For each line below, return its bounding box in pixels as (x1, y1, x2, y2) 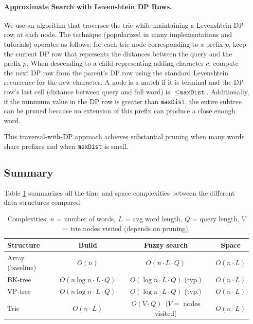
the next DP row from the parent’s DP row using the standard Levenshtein (4, 67, 229, 77)
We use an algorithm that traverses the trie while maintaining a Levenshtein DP (4, 19, 244, 30)
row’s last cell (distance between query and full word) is (4, 86, 170, 96)
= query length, (192, 214, 239, 224)
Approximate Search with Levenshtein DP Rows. (4, 1, 172, 11)
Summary (4, 165, 54, 180)
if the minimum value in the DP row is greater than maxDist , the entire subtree (4, 96, 242, 106)
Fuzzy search (144, 240, 188, 250)
